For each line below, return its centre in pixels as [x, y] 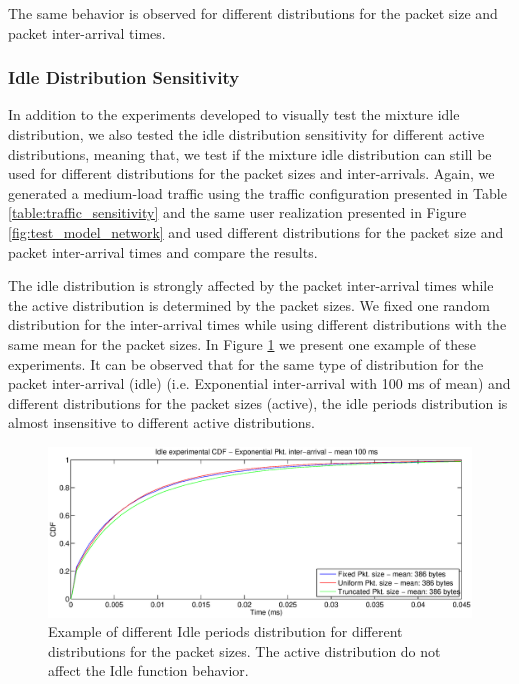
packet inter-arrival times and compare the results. [163, 251]
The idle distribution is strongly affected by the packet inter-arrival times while [251, 285]
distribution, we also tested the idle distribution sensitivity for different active [246, 134]
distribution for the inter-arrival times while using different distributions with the [257, 324]
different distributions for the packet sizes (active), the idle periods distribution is [258, 402]
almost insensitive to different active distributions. [161, 422]
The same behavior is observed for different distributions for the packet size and [253, 13]
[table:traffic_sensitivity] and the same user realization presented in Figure [237, 212]
